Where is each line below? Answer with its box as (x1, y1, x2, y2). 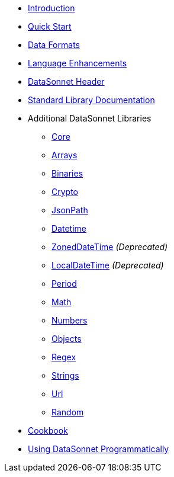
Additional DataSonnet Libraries (28, 113, 152, 123)
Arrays (51, 150, 78, 160)
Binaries (51, 168, 83, 178)
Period (51, 278, 77, 289)
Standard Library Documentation (28, 95, 155, 105)
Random (51, 407, 84, 417)
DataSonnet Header (28, 76, 105, 87)
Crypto (51, 187, 78, 197)
